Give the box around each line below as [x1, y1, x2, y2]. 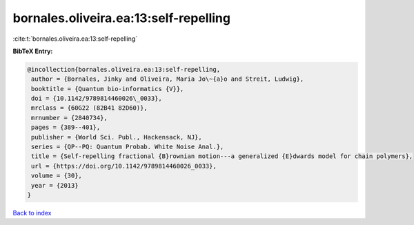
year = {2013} [31, 182, 79, 189]
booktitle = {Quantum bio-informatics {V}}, [31, 85, 184, 92]
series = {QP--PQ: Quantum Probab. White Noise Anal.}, [31, 143, 224, 151]
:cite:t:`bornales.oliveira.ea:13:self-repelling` [12, 35, 138, 43]
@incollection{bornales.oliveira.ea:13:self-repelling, [27, 66, 221, 73]
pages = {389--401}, [31, 124, 101, 131]
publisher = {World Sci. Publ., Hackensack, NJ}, [31, 133, 203, 141]
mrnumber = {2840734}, [31, 114, 108, 121]
